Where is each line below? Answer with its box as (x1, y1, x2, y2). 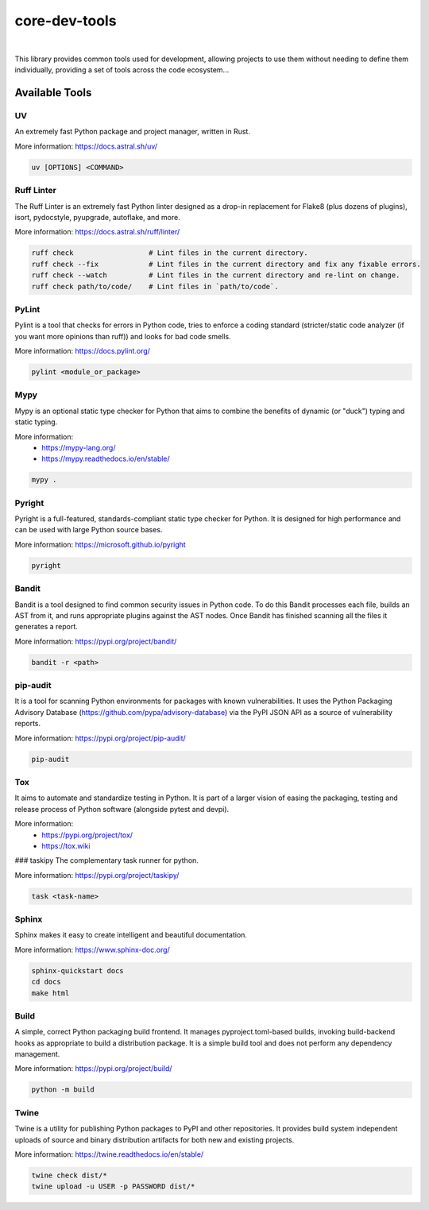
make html (31, 988, 70, 997)
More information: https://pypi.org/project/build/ (14, 1064, 172, 1073)
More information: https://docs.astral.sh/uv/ (14, 141, 158, 151)
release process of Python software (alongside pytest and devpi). (14, 804, 230, 814)
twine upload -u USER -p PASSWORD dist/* (31, 1182, 195, 1191)
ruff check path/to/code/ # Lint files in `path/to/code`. (31, 282, 279, 291)
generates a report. (14, 622, 79, 632)
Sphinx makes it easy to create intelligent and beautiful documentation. (14, 930, 248, 940)
